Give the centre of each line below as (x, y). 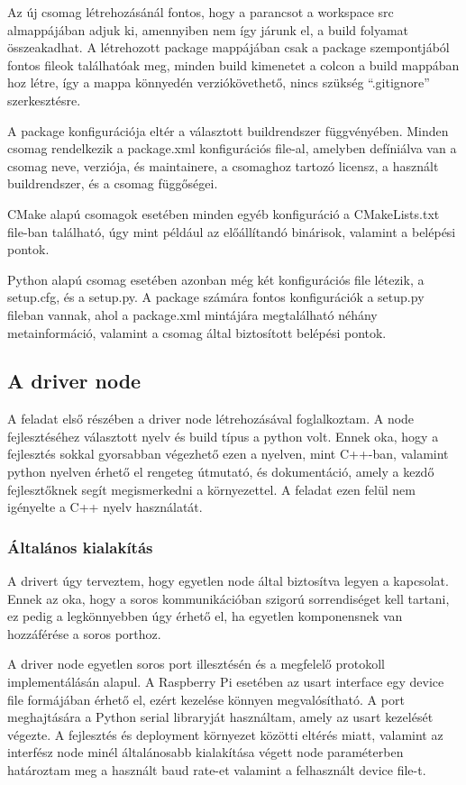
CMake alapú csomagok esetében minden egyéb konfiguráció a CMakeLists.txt (224, 213)
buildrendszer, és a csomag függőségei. (113, 183)
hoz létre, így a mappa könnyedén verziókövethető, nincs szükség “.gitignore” (219, 82)
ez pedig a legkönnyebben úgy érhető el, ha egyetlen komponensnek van (205, 616)
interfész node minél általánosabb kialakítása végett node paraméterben (206, 752)
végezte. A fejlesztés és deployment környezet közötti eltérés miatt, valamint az (225, 734)
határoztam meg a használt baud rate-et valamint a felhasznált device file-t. (217, 770)
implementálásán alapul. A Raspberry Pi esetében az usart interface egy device (226, 682)
